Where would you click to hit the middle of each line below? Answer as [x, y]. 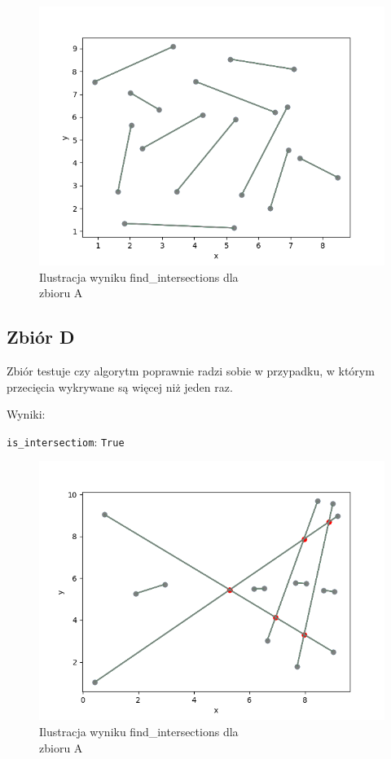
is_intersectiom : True [66, 441]
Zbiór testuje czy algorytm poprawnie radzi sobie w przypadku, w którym [191, 370]
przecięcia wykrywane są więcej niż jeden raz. [120, 386]
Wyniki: [26, 414]
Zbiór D [41, 337]
